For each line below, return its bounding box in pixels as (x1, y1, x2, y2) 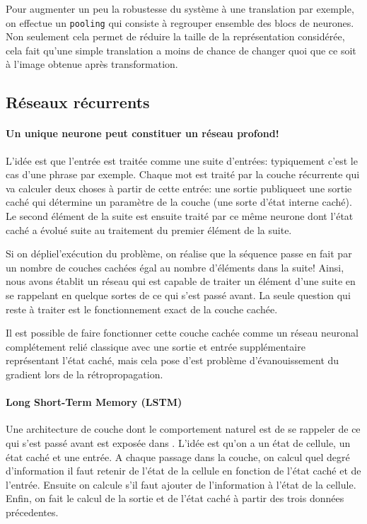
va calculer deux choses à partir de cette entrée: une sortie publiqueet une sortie (6, 180, 352, 195)
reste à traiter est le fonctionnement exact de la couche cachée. (6, 301, 278, 316)
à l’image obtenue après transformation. (6, 57, 178, 71)
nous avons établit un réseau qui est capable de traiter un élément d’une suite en (6, 274, 356, 289)
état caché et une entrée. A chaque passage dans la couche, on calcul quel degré (6, 449, 350, 464)
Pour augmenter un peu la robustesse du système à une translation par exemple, (6, 1, 354, 16)
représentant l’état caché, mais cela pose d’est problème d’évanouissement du (6, 353, 339, 368)
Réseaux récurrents (6, 91, 150, 113)
